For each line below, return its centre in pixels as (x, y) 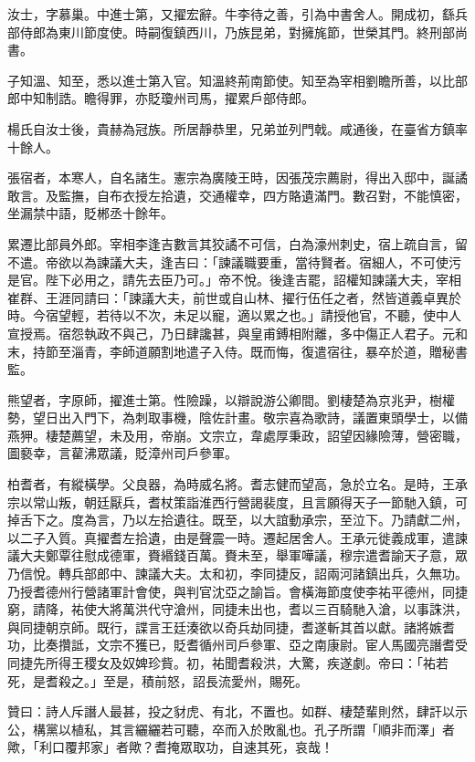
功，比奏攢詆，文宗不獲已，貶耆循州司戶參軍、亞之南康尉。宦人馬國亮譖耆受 (237, 645)
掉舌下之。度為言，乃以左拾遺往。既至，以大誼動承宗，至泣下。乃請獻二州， (237, 520)
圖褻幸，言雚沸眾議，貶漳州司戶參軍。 (122, 453)
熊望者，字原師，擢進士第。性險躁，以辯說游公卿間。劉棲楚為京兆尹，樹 (225, 399)
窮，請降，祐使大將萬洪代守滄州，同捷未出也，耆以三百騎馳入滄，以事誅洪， (237, 609)
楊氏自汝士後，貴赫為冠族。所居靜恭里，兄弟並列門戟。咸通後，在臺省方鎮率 (237, 128)
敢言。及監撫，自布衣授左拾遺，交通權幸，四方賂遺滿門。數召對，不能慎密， (237, 195)
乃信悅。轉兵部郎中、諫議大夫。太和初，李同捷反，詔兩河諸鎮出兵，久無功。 (237, 574)
